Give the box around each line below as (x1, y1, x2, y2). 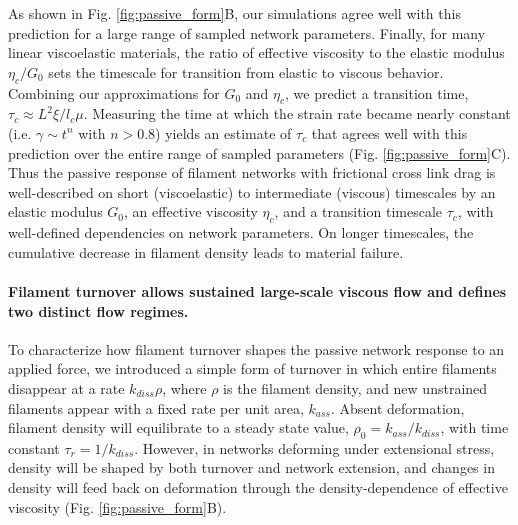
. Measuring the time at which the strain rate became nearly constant (83, 103, 511, 124)
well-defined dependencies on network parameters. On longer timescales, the (8, 222, 474, 243)
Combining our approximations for (8, 82, 220, 103)
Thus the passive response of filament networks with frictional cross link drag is (8, 162, 496, 183)
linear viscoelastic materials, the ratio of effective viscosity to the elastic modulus (8, 42, 505, 63)
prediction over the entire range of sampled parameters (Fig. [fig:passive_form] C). (8, 142, 511, 163)
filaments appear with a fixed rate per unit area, (8, 397, 304, 418)
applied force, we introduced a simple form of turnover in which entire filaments (8, 358, 497, 379)
